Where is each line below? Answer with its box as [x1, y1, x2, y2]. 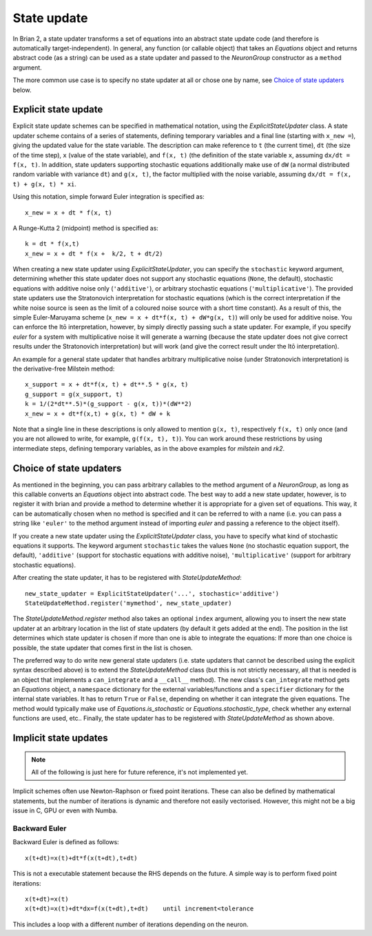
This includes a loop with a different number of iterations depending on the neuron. [12, 920, 249, 928]
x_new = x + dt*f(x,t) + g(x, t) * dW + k [25, 409, 171, 418]
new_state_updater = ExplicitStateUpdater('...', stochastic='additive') [25, 589, 280, 597]
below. [12, 86, 32, 94]
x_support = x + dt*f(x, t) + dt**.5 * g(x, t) [25, 380, 189, 389]
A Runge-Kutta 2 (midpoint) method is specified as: [12, 224, 158, 232]
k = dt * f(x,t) [25, 240, 80, 248]
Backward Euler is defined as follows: [12, 838, 120, 846]
